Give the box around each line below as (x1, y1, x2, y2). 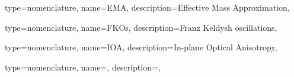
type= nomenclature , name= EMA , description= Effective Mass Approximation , (5, 1, 290, 13)
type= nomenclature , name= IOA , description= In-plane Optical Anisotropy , (5, 41, 277, 53)
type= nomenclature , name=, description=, (5, 60, 161, 73)
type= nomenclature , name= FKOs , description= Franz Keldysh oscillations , (5, 21, 277, 33)
